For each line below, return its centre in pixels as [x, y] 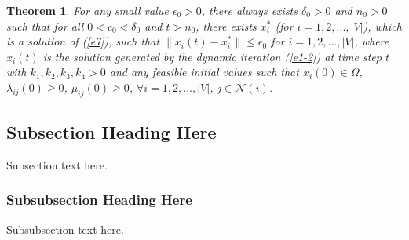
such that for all [45, 25]
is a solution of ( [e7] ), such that [83, 41]
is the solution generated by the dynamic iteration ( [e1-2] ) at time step [212, 56]
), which [382, 25]
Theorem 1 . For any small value [88, 10]
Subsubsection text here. [65, 229]
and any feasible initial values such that [204, 72]
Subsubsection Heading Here [99, 200]
